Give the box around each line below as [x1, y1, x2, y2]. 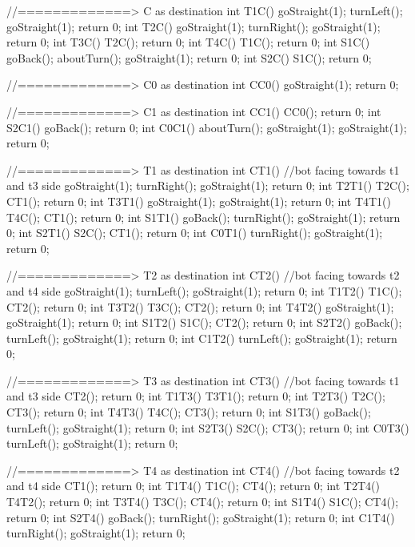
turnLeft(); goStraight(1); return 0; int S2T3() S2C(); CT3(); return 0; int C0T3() [6, 419, 409, 436]
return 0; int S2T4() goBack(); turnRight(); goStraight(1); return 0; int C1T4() [6, 509, 395, 525]
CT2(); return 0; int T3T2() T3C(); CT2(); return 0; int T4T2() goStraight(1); [6, 298, 394, 315]
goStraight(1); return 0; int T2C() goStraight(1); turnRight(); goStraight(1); [6, 18, 381, 34]
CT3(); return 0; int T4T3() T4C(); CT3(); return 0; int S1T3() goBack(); [6, 404, 371, 420]
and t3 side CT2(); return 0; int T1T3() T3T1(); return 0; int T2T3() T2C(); [6, 388, 385, 404]
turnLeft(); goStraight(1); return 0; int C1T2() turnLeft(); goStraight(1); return [6, 329, 397, 346]
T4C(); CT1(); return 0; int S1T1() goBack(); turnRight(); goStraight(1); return [6, 208, 401, 225]
